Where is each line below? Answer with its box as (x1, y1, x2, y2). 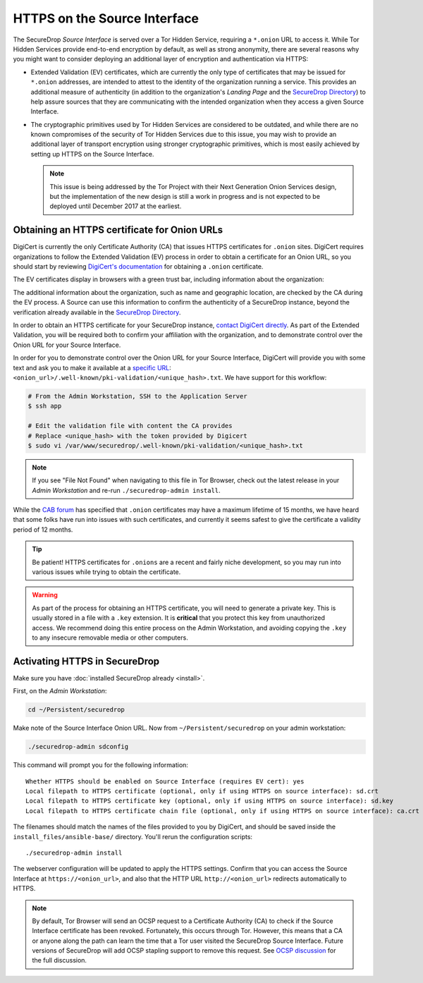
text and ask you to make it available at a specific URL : (13, 363, 172, 372)
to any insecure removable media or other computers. (32, 633, 188, 642)
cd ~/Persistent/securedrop (27, 706, 125, 714)
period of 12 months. (13, 525, 73, 534)
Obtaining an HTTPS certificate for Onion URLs (13, 224, 223, 236)
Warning (32, 591, 58, 599)
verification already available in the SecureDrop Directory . (13, 307, 181, 317)
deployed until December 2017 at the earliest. (49, 202, 182, 211)
